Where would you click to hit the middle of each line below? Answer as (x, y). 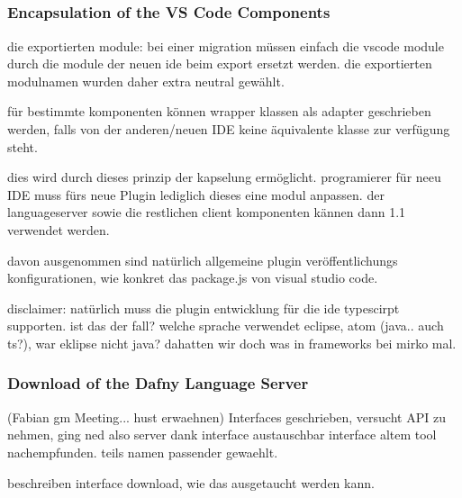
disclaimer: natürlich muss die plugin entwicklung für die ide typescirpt (204, 308)
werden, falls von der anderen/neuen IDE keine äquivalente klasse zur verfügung (229, 128)
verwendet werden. (59, 229)
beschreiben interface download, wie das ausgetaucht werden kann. (191, 482)
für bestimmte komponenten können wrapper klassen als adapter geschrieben (219, 111)
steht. (23, 146)
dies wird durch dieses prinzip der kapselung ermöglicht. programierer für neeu (224, 177)
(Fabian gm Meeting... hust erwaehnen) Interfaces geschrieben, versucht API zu (226, 417)
